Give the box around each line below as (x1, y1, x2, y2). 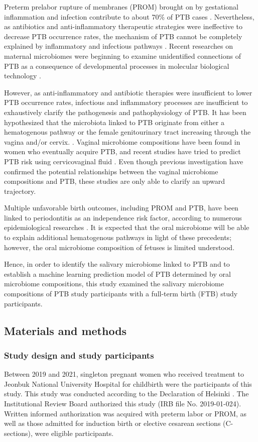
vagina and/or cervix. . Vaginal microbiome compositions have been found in (4, 136, 240, 147)
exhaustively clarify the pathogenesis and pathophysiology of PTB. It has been (4, 106, 246, 117)
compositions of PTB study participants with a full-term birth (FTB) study (4, 288, 238, 299)
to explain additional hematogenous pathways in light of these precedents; (4, 232, 232, 243)
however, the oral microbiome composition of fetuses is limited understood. (4, 242, 235, 252)
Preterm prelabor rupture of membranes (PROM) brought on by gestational (4, 2, 238, 12)
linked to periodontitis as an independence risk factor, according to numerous (4, 212, 242, 223)
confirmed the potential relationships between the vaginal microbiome (4, 166, 218, 176)
